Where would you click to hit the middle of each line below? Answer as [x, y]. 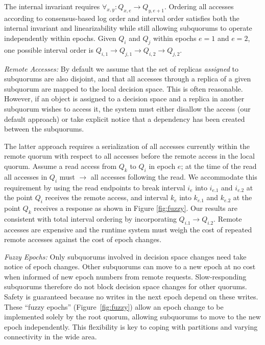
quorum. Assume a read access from [61, 166]
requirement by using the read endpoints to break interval [95, 187]
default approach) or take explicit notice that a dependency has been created [125, 118]
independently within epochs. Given [60, 38]
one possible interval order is [49, 49]
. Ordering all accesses [199, 6]
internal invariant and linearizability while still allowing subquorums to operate [128, 28]
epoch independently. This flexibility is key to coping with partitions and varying [131, 326]
